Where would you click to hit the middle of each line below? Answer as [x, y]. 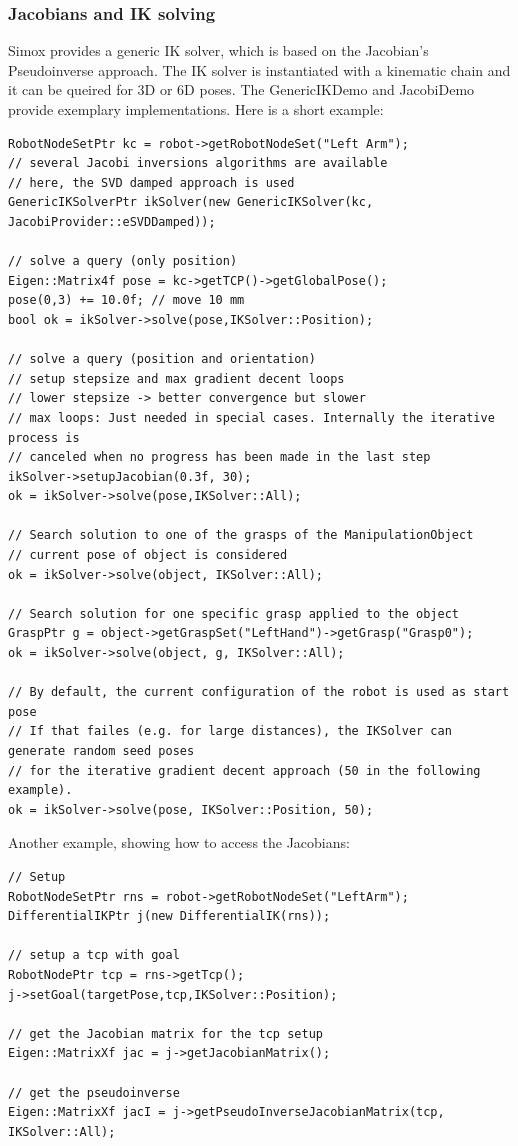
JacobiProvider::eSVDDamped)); [112, 221]
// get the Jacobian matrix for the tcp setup [165, 1033]
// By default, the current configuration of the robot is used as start [259, 692]
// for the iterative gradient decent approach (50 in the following [244, 770]
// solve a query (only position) [123, 261]
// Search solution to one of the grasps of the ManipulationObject [241, 535]
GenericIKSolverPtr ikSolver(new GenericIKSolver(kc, [191, 202]
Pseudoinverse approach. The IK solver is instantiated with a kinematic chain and [259, 69]
